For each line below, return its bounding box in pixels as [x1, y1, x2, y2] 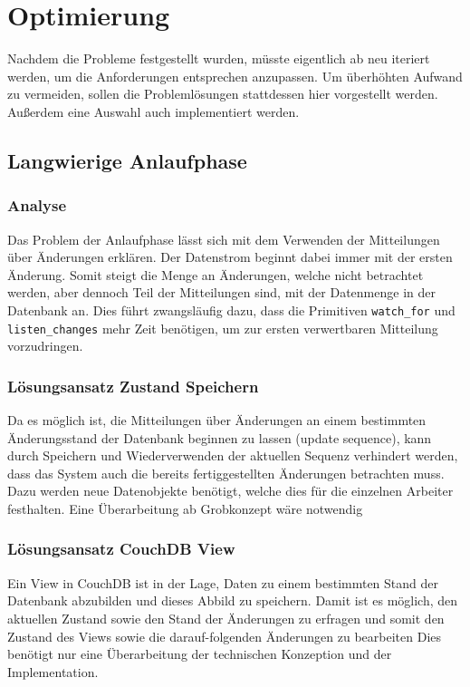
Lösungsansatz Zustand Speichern [7, 374, 259, 397]
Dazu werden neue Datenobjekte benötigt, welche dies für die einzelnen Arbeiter [7, 481, 454, 500]
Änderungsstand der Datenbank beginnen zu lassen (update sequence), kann [7, 428, 432, 447]
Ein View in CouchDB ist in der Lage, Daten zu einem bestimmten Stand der [7, 573, 439, 592]
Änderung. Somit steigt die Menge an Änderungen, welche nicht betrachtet [7, 265, 424, 284]
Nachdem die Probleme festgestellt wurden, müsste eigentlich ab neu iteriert [7, 49, 430, 68]
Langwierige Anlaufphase [7, 146, 247, 174]
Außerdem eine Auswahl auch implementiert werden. [7, 102, 300, 121]
